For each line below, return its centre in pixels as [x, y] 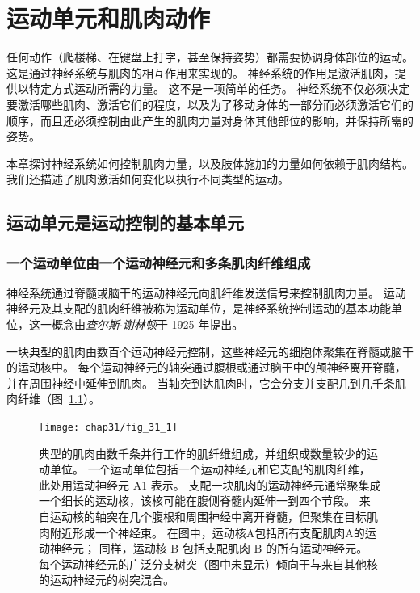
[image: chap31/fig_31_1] [108, 428]
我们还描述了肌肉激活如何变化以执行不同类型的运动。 [148, 179]
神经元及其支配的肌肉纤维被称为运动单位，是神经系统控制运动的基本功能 [199, 308]
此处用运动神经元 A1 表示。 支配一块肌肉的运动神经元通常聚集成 [210, 484]
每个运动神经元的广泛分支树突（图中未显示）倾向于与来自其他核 [208, 564]
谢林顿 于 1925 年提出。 [183, 324]
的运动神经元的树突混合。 [107, 580]
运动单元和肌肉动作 [109, 18]
